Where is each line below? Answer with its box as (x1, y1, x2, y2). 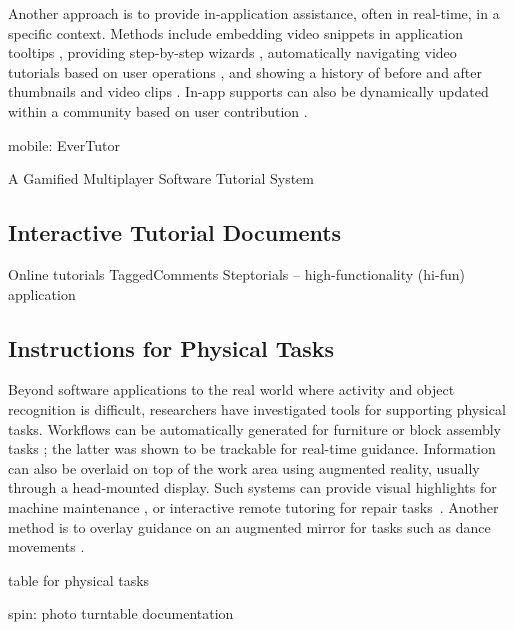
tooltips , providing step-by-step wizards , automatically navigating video (8, 42, 457, 63)
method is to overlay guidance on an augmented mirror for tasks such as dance (8, 516, 491, 537)
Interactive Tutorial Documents (8, 217, 342, 248)
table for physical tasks (8, 569, 150, 590)
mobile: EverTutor (8, 134, 120, 155)
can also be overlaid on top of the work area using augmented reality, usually (8, 457, 480, 478)
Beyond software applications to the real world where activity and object (8, 379, 455, 400)
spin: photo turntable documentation (8, 603, 234, 624)
